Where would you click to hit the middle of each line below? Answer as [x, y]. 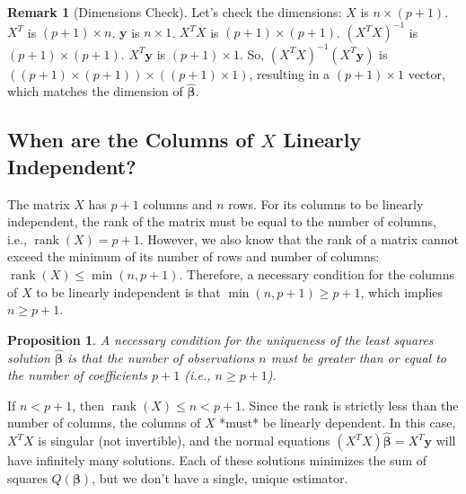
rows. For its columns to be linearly [326, 203]
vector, [426, 73]
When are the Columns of [130, 140]
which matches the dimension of [95, 91]
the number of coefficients [78, 375]
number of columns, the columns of [104, 423]
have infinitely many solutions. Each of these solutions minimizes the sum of [217, 460]
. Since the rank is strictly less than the [350, 405]
